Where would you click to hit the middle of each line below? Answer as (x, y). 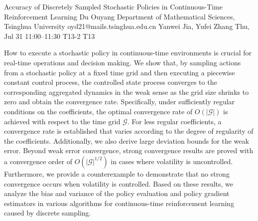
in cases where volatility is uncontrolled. (172, 161)
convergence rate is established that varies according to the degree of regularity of (129, 131)
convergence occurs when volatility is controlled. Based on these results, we (119, 183)
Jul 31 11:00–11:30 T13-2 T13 (50, 36)
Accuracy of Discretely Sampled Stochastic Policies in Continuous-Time (114, 6)
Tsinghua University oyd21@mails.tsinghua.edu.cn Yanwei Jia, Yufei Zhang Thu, (127, 26)
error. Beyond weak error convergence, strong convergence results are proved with (129, 150)
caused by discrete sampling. (48, 213)
